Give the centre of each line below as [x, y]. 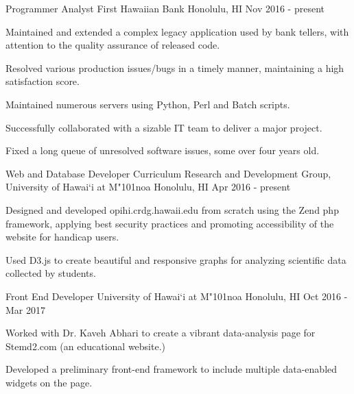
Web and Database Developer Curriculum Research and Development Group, [168, 173]
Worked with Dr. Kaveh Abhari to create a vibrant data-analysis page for [161, 333]
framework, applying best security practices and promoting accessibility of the [170, 223]
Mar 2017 [25, 309]
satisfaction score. [43, 81]
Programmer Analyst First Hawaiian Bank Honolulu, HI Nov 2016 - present [165, 8]
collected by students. [51, 273]
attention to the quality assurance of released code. [113, 45]
